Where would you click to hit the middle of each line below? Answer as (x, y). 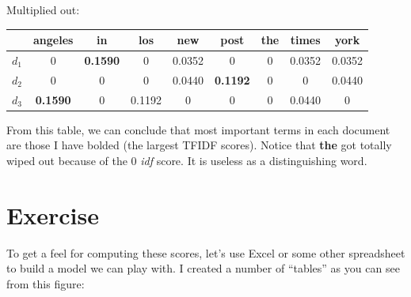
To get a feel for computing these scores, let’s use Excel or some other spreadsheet (206, 252)
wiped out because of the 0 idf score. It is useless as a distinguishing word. (187, 160)
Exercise (53, 214)
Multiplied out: (43, 9)
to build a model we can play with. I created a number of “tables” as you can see (203, 268)
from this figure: (46, 283)
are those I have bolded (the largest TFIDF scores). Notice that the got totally (199, 145)
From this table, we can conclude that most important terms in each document (198, 129)
